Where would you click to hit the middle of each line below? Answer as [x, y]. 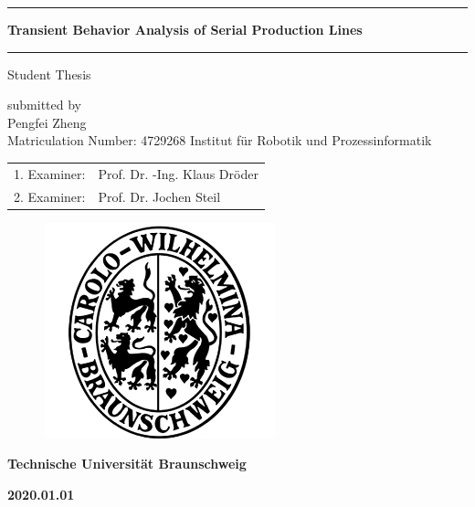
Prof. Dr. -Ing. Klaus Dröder [178, 173]
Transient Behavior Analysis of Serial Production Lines [185, 29]
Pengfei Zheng [47, 122]
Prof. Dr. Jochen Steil [159, 196]
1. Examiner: [50, 173]
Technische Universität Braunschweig [127, 464]
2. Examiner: [50, 196]
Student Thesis [49, 74]
